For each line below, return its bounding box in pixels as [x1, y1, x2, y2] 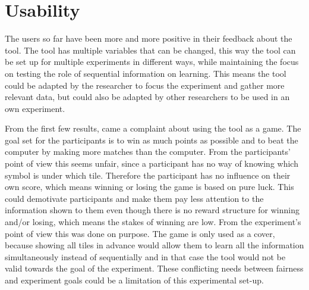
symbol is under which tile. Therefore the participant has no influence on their [5, 169, 291, 181]
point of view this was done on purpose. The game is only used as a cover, [5, 227, 275, 239]
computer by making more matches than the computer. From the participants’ [5, 145, 291, 158]
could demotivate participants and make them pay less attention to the [5, 192, 264, 204]
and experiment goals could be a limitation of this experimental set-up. [5, 274, 264, 286]
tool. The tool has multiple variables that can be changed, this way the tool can [5, 43, 296, 56]
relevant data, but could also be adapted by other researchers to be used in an [5, 91, 290, 103]
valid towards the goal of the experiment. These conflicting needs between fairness [5, 262, 304, 275]
